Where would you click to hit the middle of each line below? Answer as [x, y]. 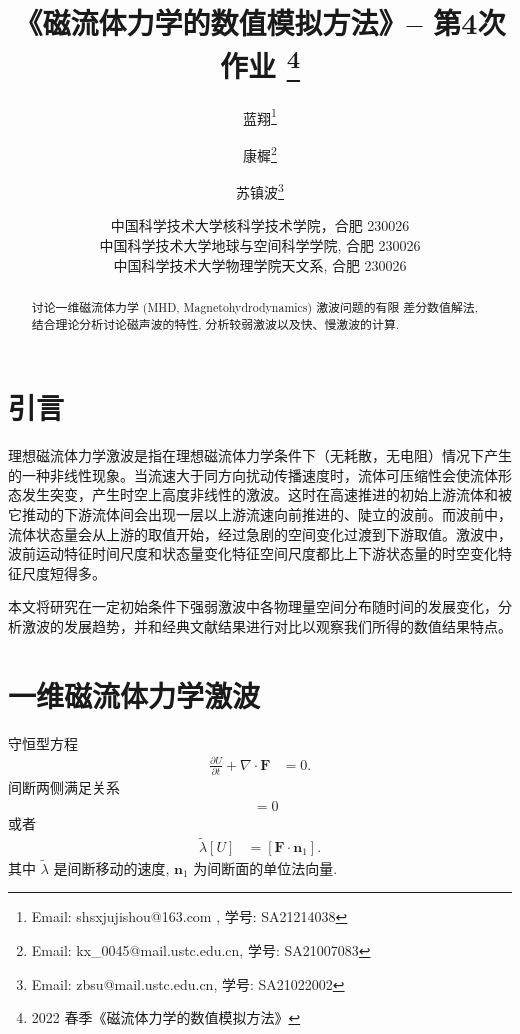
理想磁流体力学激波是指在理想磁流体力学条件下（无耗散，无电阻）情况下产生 [260, 455]
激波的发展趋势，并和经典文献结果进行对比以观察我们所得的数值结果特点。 [266, 625]
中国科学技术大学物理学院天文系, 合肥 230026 [260, 264]
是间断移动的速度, [111, 867]
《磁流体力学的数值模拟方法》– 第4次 [260, 22]
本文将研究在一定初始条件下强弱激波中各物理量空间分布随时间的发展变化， [253, 606]
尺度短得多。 [63, 572]
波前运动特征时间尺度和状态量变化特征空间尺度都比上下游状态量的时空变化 [253, 553]
